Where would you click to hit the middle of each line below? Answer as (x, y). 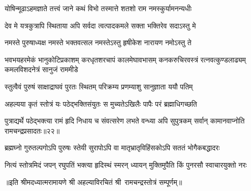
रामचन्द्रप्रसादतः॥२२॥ (32, 130)
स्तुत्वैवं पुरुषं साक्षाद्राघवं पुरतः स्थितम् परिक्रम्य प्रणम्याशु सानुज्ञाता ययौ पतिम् (99, 86)
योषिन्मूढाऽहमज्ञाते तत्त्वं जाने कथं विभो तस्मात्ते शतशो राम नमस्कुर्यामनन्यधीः (98, 8)
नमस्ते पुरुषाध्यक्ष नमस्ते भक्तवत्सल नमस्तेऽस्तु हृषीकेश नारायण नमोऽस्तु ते (98, 42)
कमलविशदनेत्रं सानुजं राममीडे (41, 69)
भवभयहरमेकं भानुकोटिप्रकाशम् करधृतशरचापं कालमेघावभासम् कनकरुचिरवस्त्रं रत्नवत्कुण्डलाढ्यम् (125, 59)
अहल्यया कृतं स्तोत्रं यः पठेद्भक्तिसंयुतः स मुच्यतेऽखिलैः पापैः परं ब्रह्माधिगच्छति (101, 103)
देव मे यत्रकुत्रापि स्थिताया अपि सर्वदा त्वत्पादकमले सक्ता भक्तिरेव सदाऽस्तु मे (100, 25)
